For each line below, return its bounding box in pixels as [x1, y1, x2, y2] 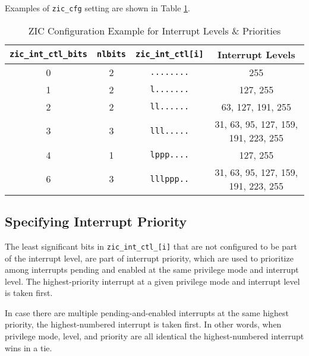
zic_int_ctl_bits [10, 49, 87, 59]
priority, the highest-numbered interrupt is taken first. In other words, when [5, 318, 282, 330]
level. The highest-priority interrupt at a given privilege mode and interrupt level [5, 275, 300, 287]
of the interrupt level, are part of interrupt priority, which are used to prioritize [5, 251, 294, 264]
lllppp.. [150, 174, 190, 184]
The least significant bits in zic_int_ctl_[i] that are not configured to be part [5, 240, 297, 252]
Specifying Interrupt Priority [5, 212, 187, 231]
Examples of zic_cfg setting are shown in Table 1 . [5, 2, 190, 14]
